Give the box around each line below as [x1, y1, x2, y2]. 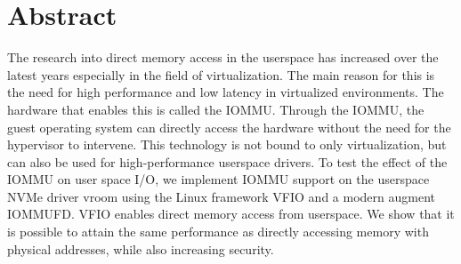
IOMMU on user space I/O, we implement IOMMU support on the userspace [7, 170, 430, 188]
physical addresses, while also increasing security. [7, 239, 274, 258]
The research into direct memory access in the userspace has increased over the [7, 48, 439, 67]
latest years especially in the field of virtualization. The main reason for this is [7, 65, 435, 84]
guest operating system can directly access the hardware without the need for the [7, 117, 451, 136]
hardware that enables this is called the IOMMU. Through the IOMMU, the [7, 100, 425, 118]
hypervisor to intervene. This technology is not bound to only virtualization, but [7, 135, 447, 154]
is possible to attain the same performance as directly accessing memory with [7, 222, 429, 241]
